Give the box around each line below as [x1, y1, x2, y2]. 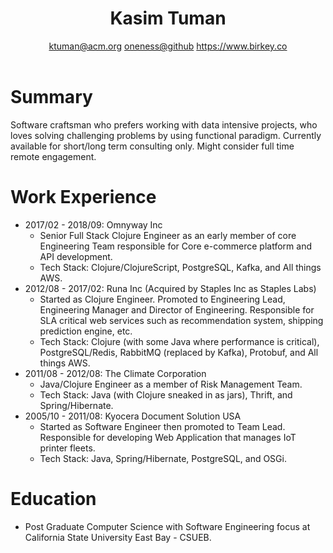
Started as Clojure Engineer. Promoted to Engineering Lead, [39, 293, 286, 305]
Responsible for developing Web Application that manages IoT [39, 431, 297, 443]
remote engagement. [10, 150, 97, 162]
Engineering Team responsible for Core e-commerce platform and [39, 240, 312, 252]
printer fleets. [39, 442, 96, 454]
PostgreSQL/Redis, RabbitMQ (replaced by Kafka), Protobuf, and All [39, 346, 319, 358]
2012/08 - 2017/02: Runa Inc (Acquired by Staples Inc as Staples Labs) [24, 282, 317, 294]
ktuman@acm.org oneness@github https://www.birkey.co [48, 40, 288, 52]
